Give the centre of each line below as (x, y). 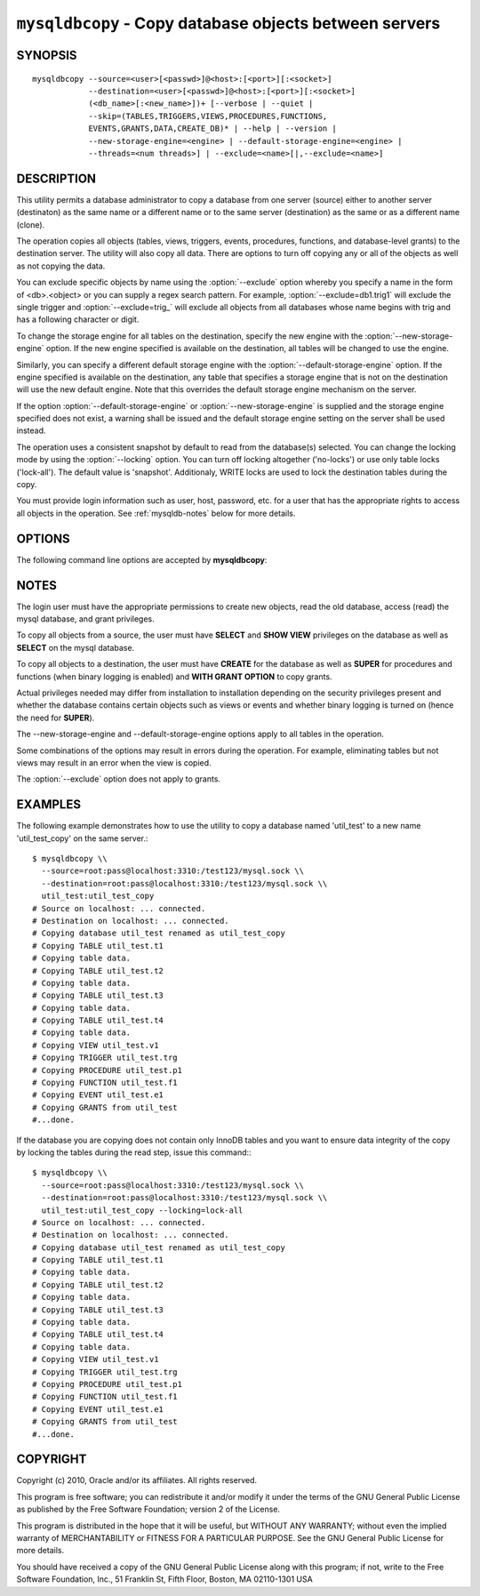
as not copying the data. (61, 266)
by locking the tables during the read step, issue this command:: (134, 1152)
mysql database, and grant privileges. (85, 619)
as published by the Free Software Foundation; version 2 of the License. (148, 1509)
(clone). (31, 225)
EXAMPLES (49, 805)
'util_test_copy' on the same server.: (82, 838)
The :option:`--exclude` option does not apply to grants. (119, 779)
